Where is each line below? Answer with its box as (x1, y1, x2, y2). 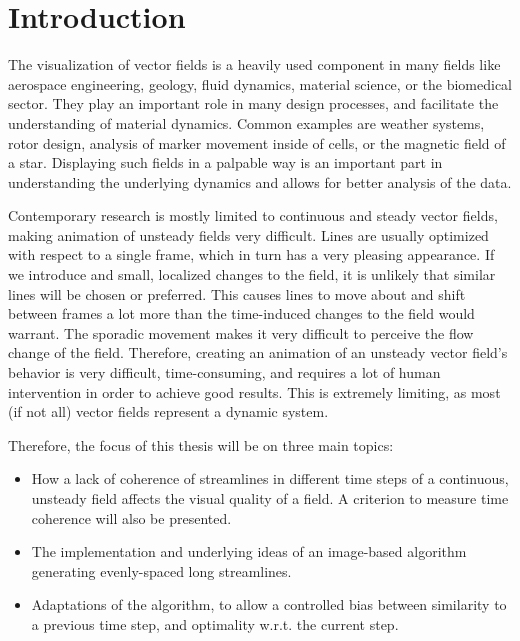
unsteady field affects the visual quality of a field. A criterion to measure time (31, 488, 509, 508)
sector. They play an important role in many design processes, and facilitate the (8, 93, 499, 114)
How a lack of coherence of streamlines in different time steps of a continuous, (31, 468, 509, 489)
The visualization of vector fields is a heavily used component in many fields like (8, 54, 501, 75)
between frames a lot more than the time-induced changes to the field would (8, 303, 475, 324)
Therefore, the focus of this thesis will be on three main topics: (8, 434, 394, 455)
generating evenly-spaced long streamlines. (31, 560, 292, 581)
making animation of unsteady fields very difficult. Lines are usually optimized (8, 224, 489, 245)
